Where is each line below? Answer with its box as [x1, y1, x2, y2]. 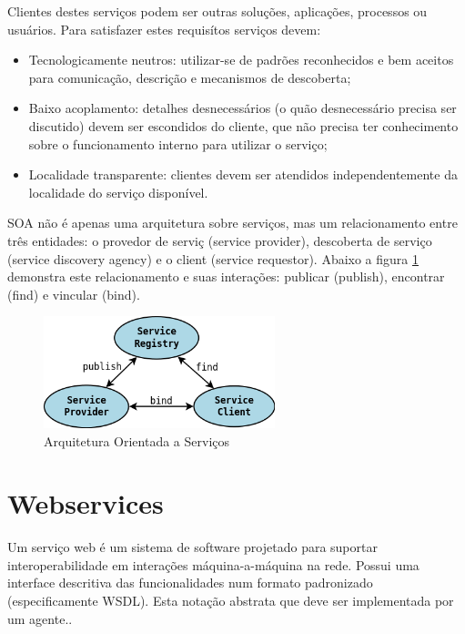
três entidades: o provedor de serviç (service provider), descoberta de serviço [7, 230, 432, 250]
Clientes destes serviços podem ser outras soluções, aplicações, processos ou [7, 2, 428, 20]
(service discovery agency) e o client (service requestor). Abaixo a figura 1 [7, 249, 419, 268]
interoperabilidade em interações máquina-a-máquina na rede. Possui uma [7, 555, 420, 574]
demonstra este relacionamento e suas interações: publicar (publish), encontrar [7, 267, 445, 286]
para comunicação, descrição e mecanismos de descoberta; [28, 67, 351, 87]
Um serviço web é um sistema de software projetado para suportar [7, 537, 378, 557]
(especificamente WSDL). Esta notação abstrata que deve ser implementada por [7, 591, 454, 609]
